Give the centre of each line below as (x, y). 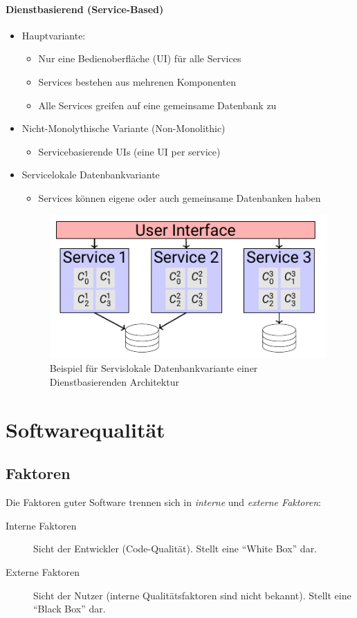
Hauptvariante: (54, 35)
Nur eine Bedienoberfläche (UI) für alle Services (140, 58)
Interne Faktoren (41, 525)
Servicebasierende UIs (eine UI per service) (129, 151)
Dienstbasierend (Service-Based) (85, 9)
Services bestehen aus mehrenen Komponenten (137, 81)
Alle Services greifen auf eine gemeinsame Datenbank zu (157, 105)
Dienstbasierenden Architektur (114, 382)
